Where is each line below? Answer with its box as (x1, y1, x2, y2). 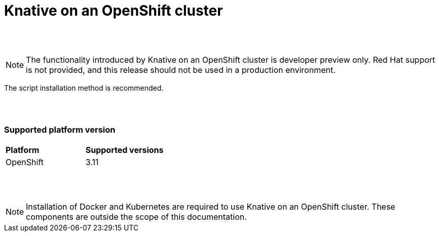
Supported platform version (4, 125, 116, 135)
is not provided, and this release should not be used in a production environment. (26, 64, 336, 75)
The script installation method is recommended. (4, 83, 164, 92)
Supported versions (85, 144, 164, 155)
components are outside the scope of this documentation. (26, 211, 247, 222)
